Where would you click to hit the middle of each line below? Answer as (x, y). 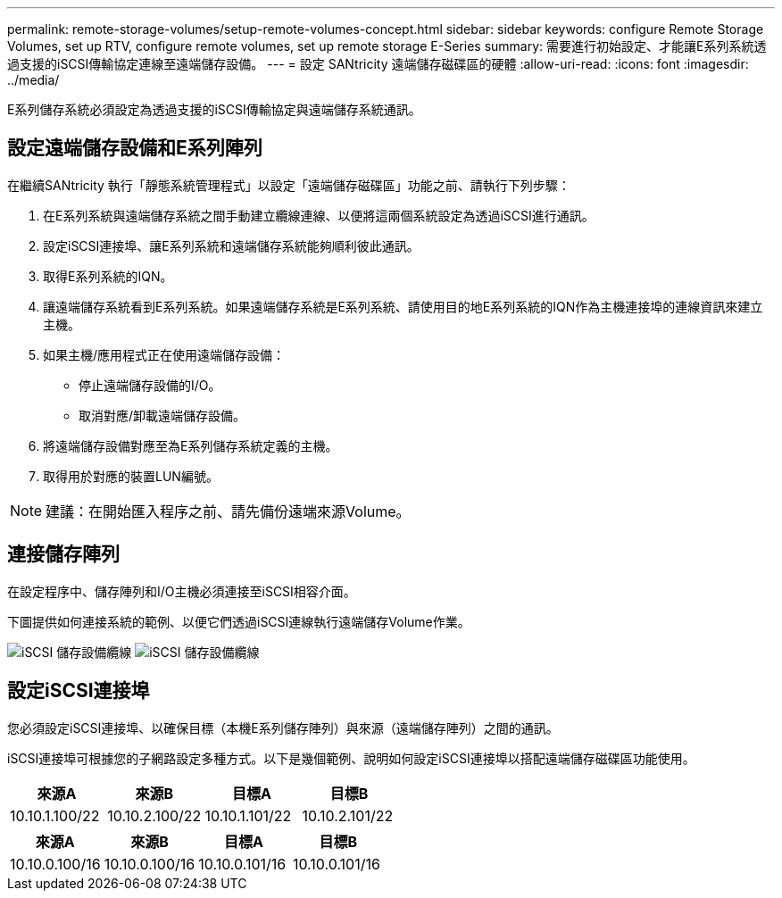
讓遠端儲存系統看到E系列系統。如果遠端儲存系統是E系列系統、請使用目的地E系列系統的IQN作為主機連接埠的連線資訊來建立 (403, 306)
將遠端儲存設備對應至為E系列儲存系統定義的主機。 (191, 445)
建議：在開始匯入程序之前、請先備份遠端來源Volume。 (228, 511)
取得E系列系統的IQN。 (108, 276)
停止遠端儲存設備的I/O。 (150, 385)
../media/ (33, 80)
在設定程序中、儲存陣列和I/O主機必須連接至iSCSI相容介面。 (182, 591)
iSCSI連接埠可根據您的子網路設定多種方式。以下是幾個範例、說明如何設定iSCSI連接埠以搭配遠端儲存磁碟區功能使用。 (351, 758)
